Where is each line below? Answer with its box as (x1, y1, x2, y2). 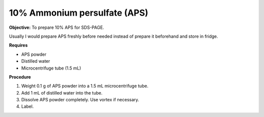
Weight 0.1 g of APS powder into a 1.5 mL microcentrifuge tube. (21, 83, 149, 89)
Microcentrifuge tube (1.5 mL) (21, 65, 82, 71)
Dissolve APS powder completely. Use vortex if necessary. (21, 97, 139, 103)
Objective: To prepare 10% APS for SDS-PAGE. (9, 24, 105, 30)
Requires (9, 42, 28, 48)
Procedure (9, 74, 31, 80)
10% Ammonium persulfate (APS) (9, 7, 149, 18)
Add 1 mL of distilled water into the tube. (21, 90, 103, 95)
